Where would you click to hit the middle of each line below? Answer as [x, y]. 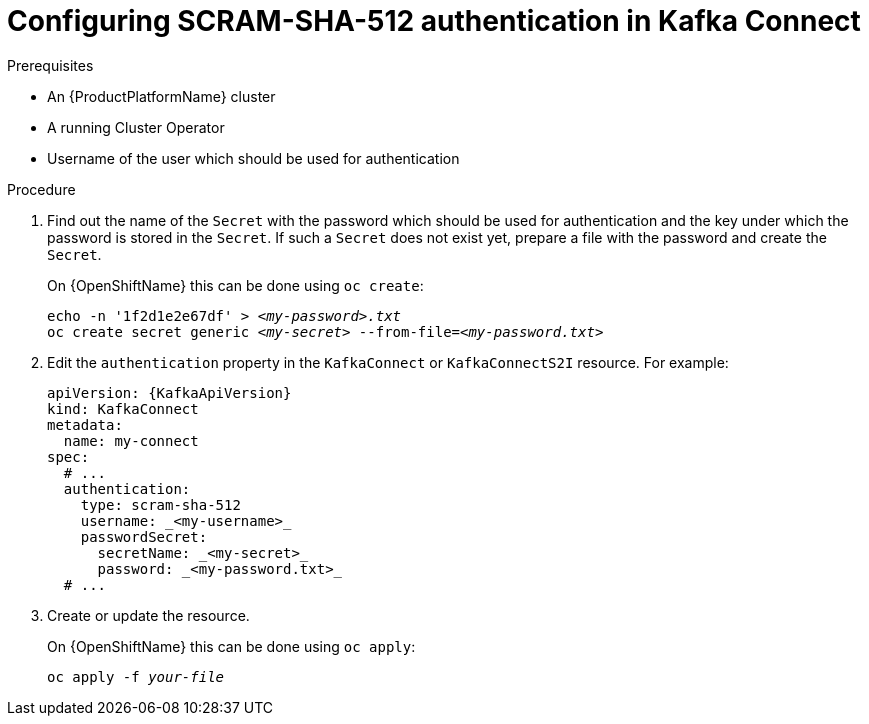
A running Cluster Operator [136, 127]
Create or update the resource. [148, 615]
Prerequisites [50, 65]
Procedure [41, 189]
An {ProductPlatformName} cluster [161, 96]
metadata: [85, 424]
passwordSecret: [144, 536]
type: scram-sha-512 [160, 504]
